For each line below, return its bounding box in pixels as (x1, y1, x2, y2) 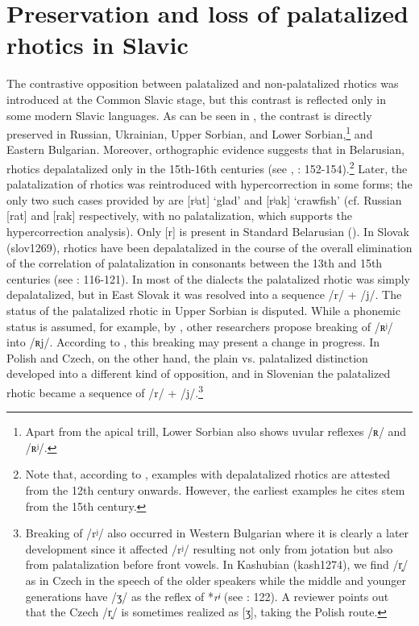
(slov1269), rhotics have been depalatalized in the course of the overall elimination (6, 238, 413, 255)
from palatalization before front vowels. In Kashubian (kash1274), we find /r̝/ (25, 556, 409, 573)
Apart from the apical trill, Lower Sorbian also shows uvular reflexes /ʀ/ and (25, 423, 407, 440)
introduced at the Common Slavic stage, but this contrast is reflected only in (6, 90, 386, 107)
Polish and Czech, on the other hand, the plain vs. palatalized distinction (6, 349, 368, 366)
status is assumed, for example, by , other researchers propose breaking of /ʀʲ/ (6, 317, 393, 334)
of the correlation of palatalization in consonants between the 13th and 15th (6, 255, 383, 272)
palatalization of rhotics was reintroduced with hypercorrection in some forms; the (6, 176, 413, 193)
